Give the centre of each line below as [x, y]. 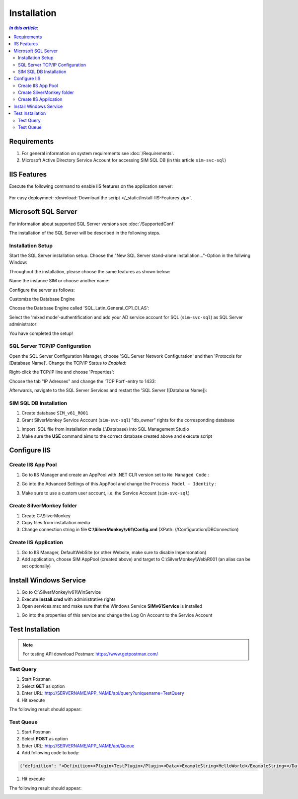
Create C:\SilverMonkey [46, 516]
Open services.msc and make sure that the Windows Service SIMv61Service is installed [112, 606]
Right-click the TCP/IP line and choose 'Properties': [62, 372]
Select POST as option [45, 739]
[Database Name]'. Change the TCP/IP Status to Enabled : [68, 363]
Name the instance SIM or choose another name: [59, 281]
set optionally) [36, 566]
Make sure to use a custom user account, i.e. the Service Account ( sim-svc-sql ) [106, 493]
